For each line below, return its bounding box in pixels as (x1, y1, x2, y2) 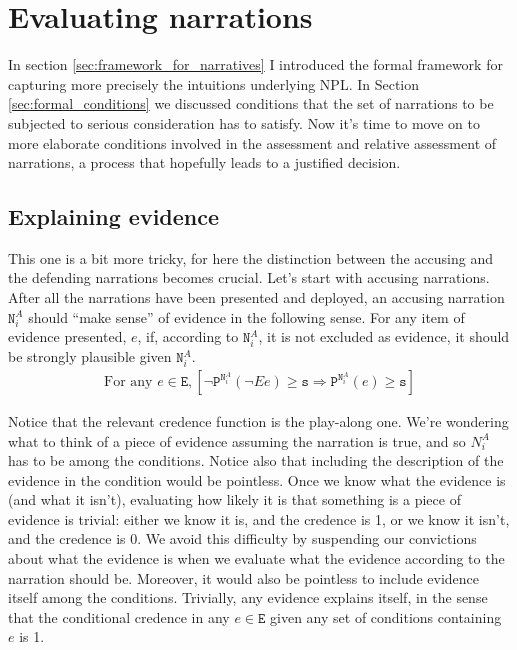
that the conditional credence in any (8, 606, 230, 627)
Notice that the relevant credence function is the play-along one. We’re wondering (8, 410, 509, 431)
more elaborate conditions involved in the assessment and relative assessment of (8, 132, 497, 153)
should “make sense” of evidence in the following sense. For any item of (28, 306, 465, 327)
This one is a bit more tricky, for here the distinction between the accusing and (8, 247, 494, 268)
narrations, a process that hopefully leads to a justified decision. (8, 152, 401, 173)
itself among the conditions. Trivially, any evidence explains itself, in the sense (8, 587, 488, 608)
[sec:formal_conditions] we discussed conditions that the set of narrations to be (8, 93, 494, 114)
